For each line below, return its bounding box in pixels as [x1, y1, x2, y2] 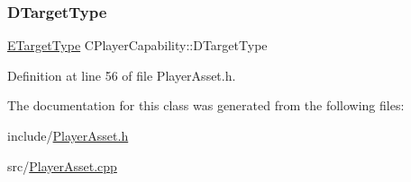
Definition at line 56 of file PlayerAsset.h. [7, 65, 236, 84]
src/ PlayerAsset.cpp [7, 156, 117, 175]
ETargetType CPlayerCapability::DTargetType [7, 36, 268, 55]
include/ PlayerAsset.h [7, 126, 129, 144]
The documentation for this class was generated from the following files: [7, 96, 405, 115]
